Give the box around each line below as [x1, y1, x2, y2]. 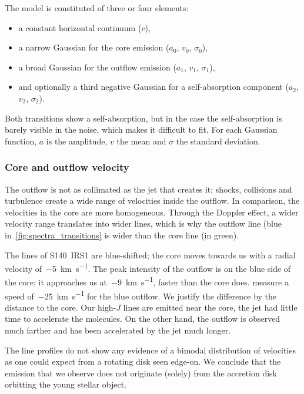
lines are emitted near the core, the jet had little [123, 301, 298, 313]
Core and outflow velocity [5, 160, 129, 174]
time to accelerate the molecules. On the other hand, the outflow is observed [5, 312, 280, 325]
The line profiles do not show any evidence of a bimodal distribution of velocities [5, 344, 296, 356]
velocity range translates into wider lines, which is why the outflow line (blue [5, 217, 282, 230]
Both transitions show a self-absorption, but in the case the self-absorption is [5, 112, 282, 124]
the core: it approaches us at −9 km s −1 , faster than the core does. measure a [5, 274, 289, 288]
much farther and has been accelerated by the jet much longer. [5, 324, 231, 336]
